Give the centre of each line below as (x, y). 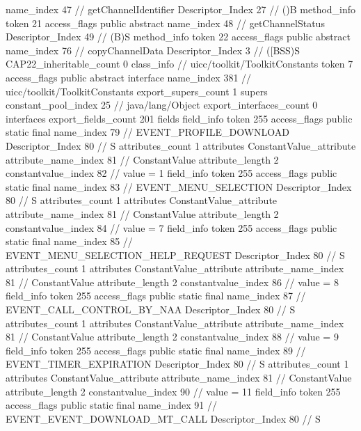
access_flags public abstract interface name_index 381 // (129, 77)
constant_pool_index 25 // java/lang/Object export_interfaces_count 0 (162, 105)
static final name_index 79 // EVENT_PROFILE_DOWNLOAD (148, 132)
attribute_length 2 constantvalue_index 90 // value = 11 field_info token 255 (173, 391)
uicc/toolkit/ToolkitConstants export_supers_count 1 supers (137, 91)
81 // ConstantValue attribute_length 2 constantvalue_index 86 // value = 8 (172, 282)
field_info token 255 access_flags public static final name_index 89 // (156, 350)
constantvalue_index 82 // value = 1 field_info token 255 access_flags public (171, 173)
